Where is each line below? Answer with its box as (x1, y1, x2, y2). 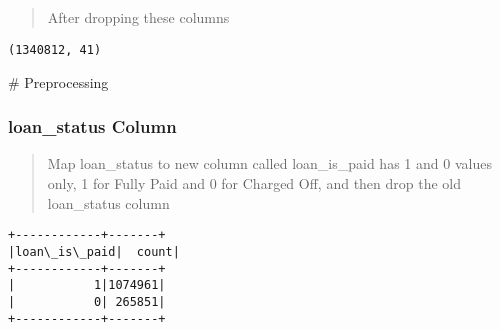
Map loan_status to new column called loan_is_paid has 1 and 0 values (47, 153, 492, 174)
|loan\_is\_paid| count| (8, 244, 180, 259)
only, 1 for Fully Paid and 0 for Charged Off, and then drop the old (47, 173, 462, 194)
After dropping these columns (47, 7, 230, 28)
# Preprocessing (8, 71, 109, 92)
